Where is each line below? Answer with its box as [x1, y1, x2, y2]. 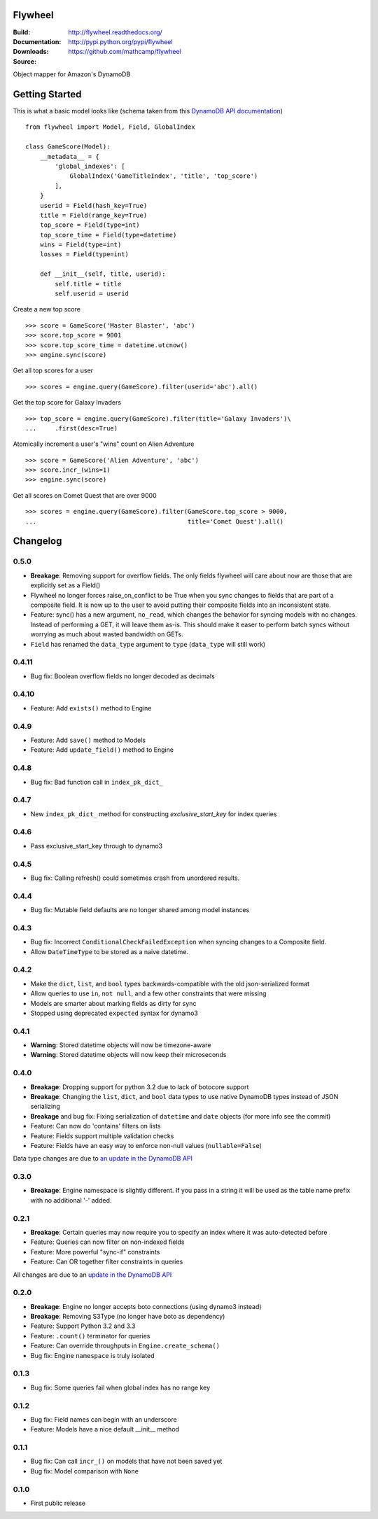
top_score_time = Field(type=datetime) [39, 231, 177, 239]
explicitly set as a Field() [30, 581, 101, 589]
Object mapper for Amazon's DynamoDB [13, 70, 131, 78]
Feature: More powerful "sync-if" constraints [30, 1247, 160, 1256]
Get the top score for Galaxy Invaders [13, 398, 122, 407]
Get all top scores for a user [13, 366, 94, 374]
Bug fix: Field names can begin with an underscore [30, 1415, 178, 1424]
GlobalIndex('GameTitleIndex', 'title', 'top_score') [69, 172, 258, 180]
